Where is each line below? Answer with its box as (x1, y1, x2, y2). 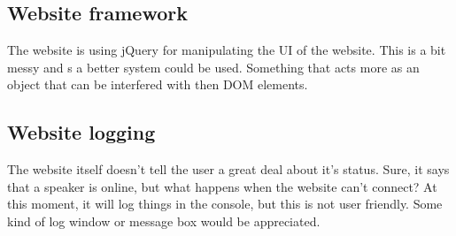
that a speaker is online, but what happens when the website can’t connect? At (7, 177, 437, 195)
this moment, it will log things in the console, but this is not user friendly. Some (7, 194, 443, 213)
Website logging (7, 118, 156, 146)
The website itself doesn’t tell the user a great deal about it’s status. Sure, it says (7, 160, 450, 179)
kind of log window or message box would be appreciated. (7, 211, 321, 230)
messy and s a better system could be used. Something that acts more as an (7, 57, 420, 76)
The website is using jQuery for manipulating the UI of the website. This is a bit (7, 41, 446, 59)
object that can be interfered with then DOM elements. (7, 75, 308, 94)
